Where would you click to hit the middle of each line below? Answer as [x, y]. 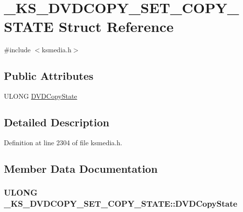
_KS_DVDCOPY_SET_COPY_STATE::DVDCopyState [121, 204]
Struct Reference [116, 26]
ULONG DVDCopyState [41, 96]
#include [17, 50]
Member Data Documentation [81, 168]
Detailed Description [57, 122]
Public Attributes [49, 76]
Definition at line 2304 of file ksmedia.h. [63, 142]
